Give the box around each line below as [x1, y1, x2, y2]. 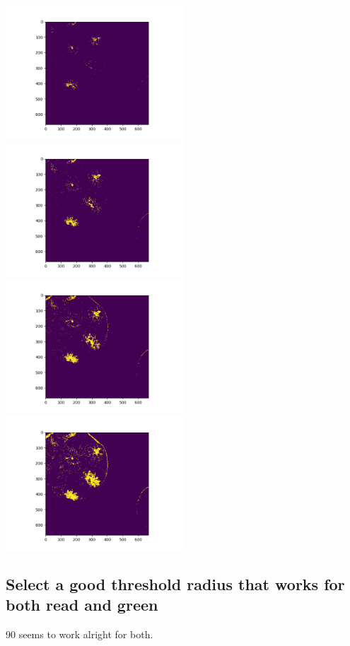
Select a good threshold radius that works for [6, 572, 345, 594]
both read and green [6, 594, 158, 616]
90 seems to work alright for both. [6, 626, 153, 641]
